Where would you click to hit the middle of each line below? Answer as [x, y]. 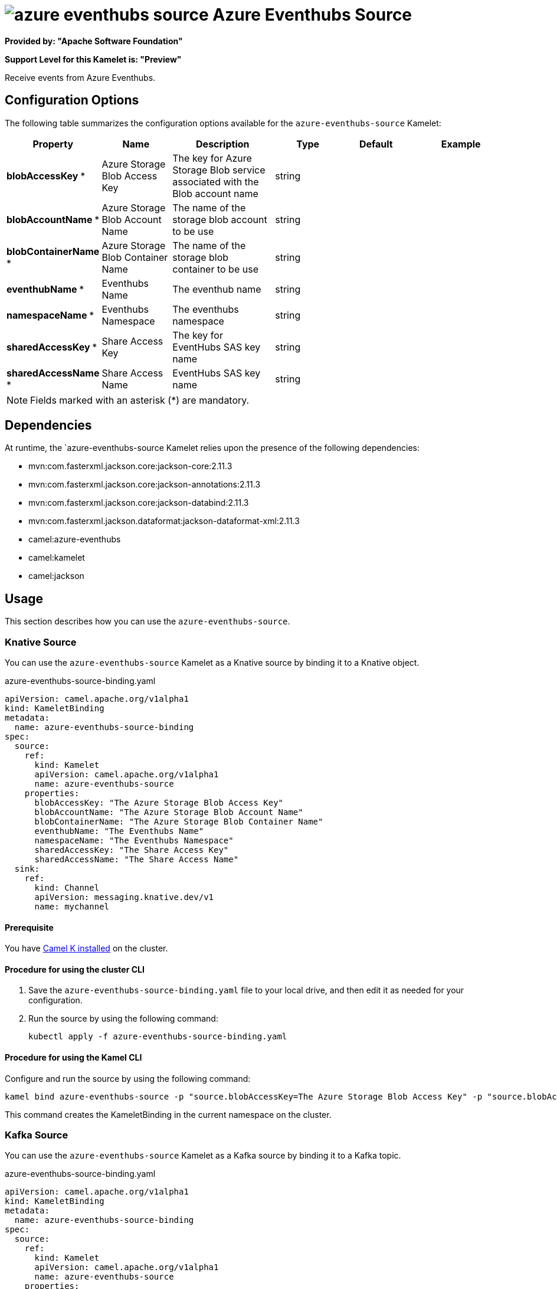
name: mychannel [72, 907]
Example [461, 144]
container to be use [215, 269]
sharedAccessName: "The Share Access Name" [137, 860]
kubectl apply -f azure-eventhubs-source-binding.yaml [158, 1037]
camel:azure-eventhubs [75, 539]
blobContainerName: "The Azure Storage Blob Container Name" [179, 822]
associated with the [216, 181]
